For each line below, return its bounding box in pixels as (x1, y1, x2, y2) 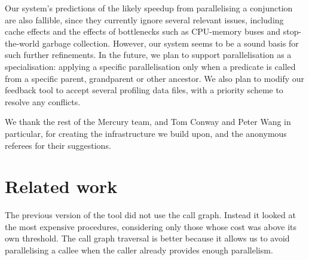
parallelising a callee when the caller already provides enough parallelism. (5, 244, 273, 256)
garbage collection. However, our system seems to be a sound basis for (42, 36, 299, 49)
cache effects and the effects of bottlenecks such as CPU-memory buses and (5, 25, 281, 38)
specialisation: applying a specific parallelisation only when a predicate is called (5, 60, 296, 72)
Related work (5, 174, 118, 198)
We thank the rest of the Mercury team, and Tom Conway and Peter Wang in (5, 115, 291, 128)
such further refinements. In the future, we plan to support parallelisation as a (5, 48, 292, 61)
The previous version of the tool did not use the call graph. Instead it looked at (5, 209, 296, 221)
